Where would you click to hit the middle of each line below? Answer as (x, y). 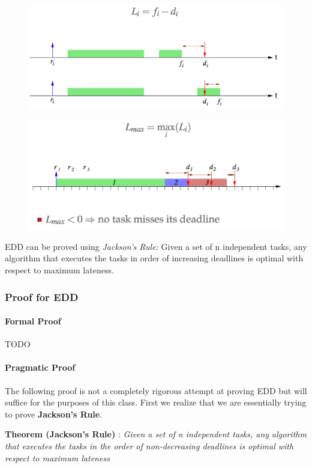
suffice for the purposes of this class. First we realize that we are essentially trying (156, 402)
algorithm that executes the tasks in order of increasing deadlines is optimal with (154, 258)
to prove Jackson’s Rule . (54, 414)
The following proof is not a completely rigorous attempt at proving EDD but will (156, 390)
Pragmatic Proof (40, 367)
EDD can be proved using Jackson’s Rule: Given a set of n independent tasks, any (156, 246)
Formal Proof (33, 321)
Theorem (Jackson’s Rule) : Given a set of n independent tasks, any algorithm (156, 434)
